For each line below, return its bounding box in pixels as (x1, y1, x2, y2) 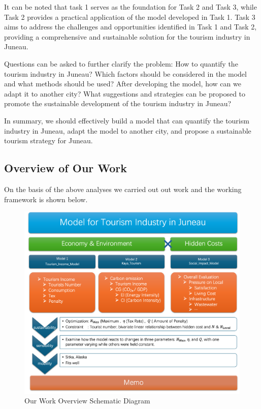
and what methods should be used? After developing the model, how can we (4, 78, 241, 89)
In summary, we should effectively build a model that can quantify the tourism (4, 115, 249, 125)
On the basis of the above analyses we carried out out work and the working (4, 183, 242, 194)
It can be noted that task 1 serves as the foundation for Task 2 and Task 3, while (4, 2, 257, 12)
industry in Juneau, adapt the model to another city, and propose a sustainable (4, 125, 251, 136)
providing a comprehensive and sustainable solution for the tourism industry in (4, 31, 250, 42)
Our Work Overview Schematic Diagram (24, 395, 150, 406)
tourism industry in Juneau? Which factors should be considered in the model (4, 68, 247, 79)
